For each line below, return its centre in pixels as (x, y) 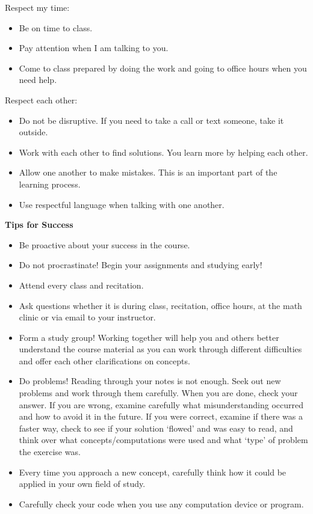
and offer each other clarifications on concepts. (104, 360)
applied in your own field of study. (82, 484)
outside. (33, 132)
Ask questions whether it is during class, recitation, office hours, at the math (160, 305)
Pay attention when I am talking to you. (94, 48)
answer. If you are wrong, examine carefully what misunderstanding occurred (161, 404)
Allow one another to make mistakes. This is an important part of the (148, 172)
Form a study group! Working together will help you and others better (149, 337)
